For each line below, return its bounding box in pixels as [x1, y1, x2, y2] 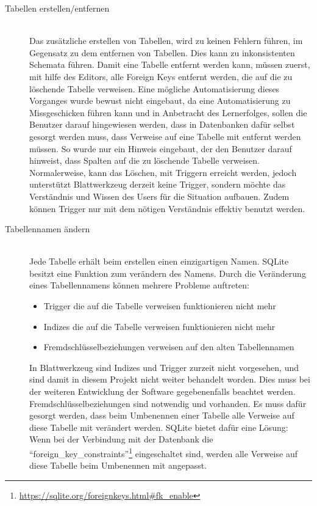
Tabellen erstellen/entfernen [5, 2, 110, 14]
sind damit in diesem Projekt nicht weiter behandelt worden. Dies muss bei [29, 373, 310, 386]
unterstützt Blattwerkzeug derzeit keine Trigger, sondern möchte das [29, 178, 286, 191]
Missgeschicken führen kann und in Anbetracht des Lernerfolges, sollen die [29, 106, 307, 119]
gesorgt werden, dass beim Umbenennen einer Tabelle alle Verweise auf [29, 409, 294, 422]
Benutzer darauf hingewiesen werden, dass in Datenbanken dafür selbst [29, 118, 295, 131]
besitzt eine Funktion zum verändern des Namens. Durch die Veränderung [29, 266, 306, 279]
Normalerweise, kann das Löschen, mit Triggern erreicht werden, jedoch [29, 166, 297, 178]
